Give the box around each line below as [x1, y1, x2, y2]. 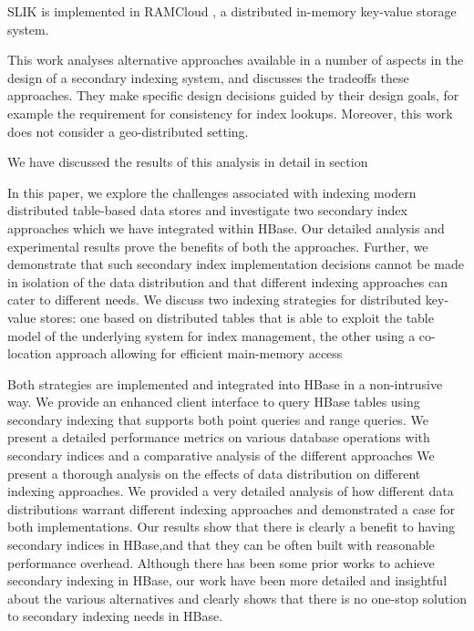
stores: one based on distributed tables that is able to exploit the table [40, 307, 434, 326]
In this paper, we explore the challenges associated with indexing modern [7, 182, 417, 202]
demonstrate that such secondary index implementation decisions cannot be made [7, 254, 464, 274]
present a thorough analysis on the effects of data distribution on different [7, 463, 421, 482]
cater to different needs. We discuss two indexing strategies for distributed [7, 290, 422, 309]
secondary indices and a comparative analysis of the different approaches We [7, 446, 435, 465]
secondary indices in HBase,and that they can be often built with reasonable [7, 535, 435, 554]
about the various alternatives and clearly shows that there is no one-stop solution [7, 588, 467, 607]
